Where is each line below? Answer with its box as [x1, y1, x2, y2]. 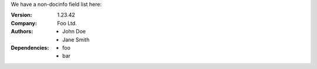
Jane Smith [62, 36, 90, 43]
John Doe [62, 28, 86, 35]
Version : [11, 12, 32, 19]
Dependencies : [11, 44, 49, 51]
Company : [11, 19, 38, 26]
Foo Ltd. [57, 19, 77, 26]
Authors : [11, 28, 33, 35]
